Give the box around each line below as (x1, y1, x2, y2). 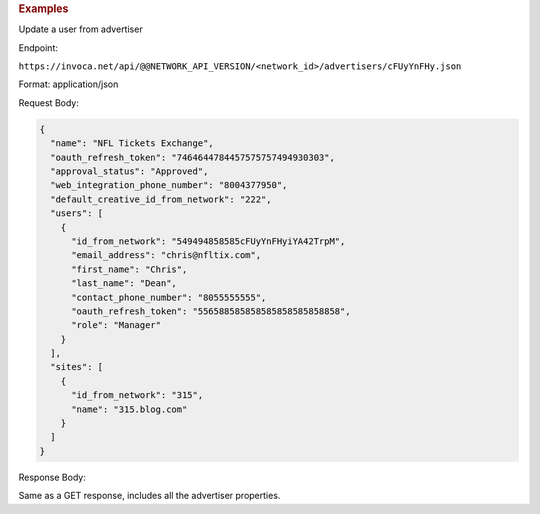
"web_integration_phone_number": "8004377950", (50, 180, 288, 191)
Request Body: (18, 96, 79, 109)
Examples (18, 2, 69, 15)
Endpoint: (18, 41, 59, 54)
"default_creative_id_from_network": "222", (50, 193, 272, 205)
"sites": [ (50, 361, 104, 373)
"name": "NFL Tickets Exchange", (50, 138, 214, 149)
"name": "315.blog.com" (71, 403, 188, 415)
